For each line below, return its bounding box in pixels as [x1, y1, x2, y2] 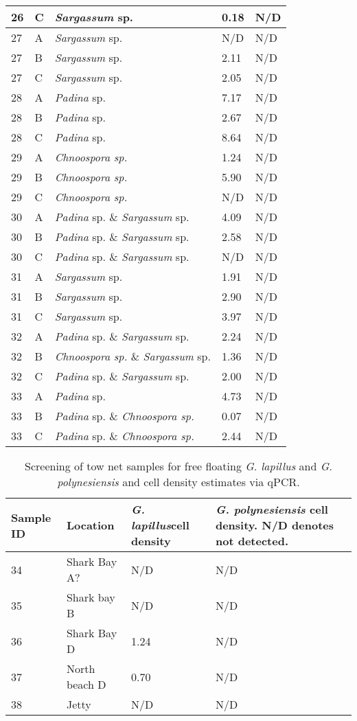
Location [66, 517, 115, 533]
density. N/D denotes [215, 517, 334, 533]
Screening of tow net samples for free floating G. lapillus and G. [25, 458, 332, 474]
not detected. [215, 533, 288, 549]
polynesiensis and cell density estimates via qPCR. [57, 474, 300, 490]
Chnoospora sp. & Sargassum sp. [54, 348, 211, 364]
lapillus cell [131, 517, 189, 533]
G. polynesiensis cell [215, 501, 328, 517]
